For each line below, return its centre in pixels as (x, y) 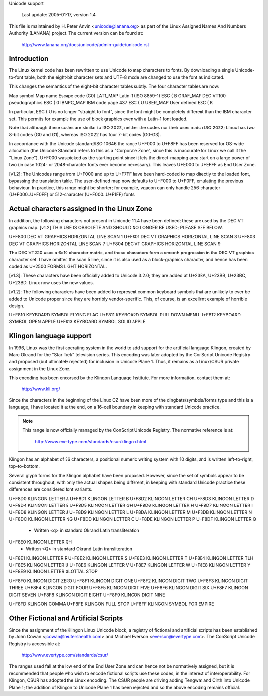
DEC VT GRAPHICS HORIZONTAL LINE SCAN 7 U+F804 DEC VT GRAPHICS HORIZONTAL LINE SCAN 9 (115, 244)
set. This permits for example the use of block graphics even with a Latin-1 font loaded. (98, 119)
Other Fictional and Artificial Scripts (66, 618)
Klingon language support (50, 336)
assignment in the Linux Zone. (40, 368)
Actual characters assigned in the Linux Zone (81, 209)
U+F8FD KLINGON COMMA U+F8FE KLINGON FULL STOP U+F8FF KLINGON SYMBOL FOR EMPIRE (112, 604)
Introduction (29, 59)
